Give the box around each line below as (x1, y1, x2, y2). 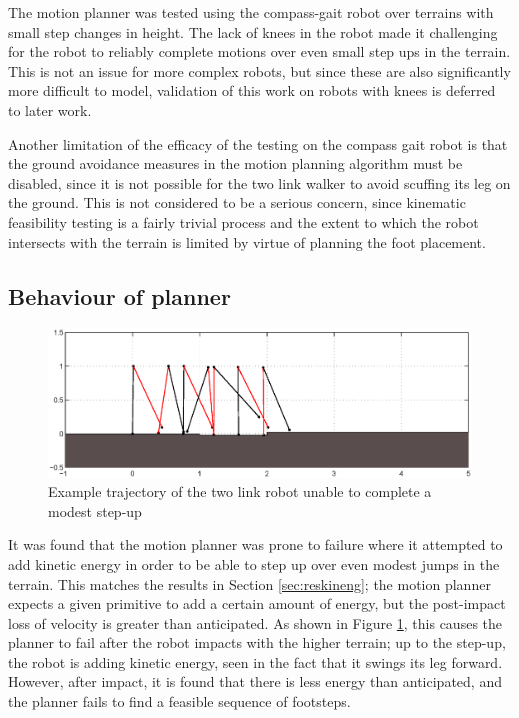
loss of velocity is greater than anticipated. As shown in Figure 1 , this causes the (8, 612, 503, 633)
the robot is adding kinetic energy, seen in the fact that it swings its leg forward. (8, 651, 503, 672)
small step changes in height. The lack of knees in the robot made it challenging (8, 21, 498, 42)
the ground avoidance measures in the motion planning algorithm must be (8, 153, 463, 174)
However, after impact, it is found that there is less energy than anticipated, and (8, 671, 502, 692)
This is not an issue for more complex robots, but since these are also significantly (8, 60, 511, 81)
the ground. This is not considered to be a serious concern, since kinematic (8, 192, 466, 213)
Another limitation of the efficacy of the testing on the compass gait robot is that (8, 133, 508, 154)
